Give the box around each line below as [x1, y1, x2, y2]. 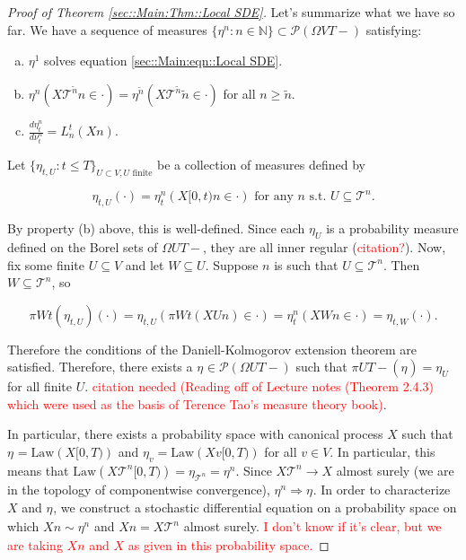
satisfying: [365, 20, 422, 39]
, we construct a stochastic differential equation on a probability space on [53, 498, 457, 517]
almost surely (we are [336, 460, 454, 479]
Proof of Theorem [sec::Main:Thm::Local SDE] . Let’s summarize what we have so [7, 3, 455, 21]
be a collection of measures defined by [157, 155, 365, 174]
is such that [274, 255, 339, 274]
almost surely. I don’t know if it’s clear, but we [183, 517, 442, 536]
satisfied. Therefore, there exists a [7, 357, 193, 376]
